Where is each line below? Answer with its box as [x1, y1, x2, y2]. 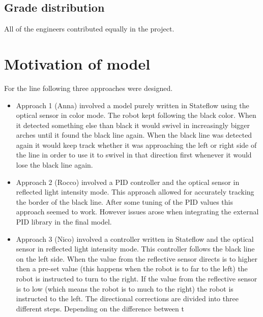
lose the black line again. [16, 160, 93, 170]
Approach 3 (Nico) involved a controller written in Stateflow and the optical [16, 233, 254, 244]
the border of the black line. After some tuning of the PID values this [16, 196, 233, 207]
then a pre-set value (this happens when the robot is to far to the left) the [16, 263, 248, 274]
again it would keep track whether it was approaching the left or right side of [16, 139, 257, 150]
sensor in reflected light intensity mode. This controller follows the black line [16, 243, 255, 254]
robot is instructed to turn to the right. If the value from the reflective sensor [16, 273, 257, 284]
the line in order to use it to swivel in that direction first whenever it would [16, 149, 252, 160]
